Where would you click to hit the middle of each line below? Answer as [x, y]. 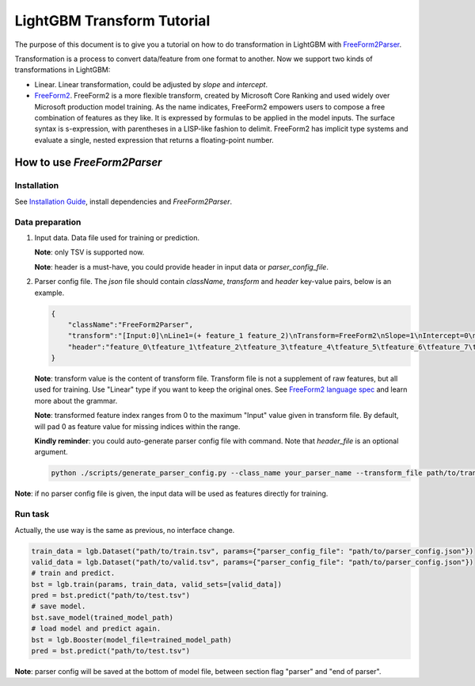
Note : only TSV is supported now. [89, 252]
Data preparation [48, 222]
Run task [32, 514]
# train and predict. [73, 573]
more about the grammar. [76, 400]
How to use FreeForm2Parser [88, 163]
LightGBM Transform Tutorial [112, 21]
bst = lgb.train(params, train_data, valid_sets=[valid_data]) [157, 584]
